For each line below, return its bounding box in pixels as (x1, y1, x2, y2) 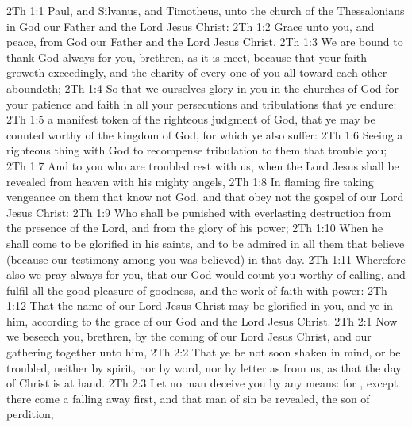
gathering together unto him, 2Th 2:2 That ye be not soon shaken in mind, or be (6, 344, 401, 360)
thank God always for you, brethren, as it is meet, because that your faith (6, 48, 368, 65)
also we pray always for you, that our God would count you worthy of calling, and (6, 266, 406, 283)
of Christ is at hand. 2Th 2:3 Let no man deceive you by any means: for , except (6, 375, 399, 391)
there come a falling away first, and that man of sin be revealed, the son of (6, 390, 370, 406)
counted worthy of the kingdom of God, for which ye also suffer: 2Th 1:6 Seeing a (6, 126, 403, 143)
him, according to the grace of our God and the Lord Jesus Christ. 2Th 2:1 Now (6, 312, 398, 329)
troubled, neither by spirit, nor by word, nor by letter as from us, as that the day (6, 359, 402, 376)
